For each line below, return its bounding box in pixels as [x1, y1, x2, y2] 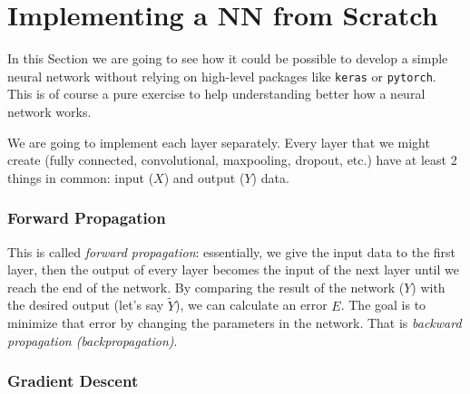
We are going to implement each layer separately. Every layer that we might [7, 132, 430, 151]
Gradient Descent [7, 370, 139, 392]
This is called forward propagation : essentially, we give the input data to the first [7, 242, 456, 261]
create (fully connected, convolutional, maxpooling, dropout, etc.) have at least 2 [7, 150, 457, 169]
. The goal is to [340, 295, 426, 314]
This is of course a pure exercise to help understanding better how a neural [7, 84, 426, 103]
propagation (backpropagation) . [7, 331, 178, 350]
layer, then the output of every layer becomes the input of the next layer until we [7, 260, 459, 279]
